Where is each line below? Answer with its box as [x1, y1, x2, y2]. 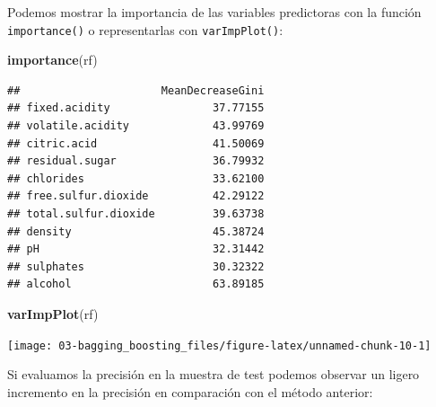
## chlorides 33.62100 [7, 172, 265, 185]
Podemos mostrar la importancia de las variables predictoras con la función [7, 3, 422, 21]
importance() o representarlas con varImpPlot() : [7, 20, 283, 39]
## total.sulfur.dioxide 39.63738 [7, 208, 265, 220]
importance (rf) [7, 50, 98, 69]
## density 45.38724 [7, 225, 265, 238]
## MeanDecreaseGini [7, 84, 265, 97]
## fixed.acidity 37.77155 [7, 102, 265, 115]
